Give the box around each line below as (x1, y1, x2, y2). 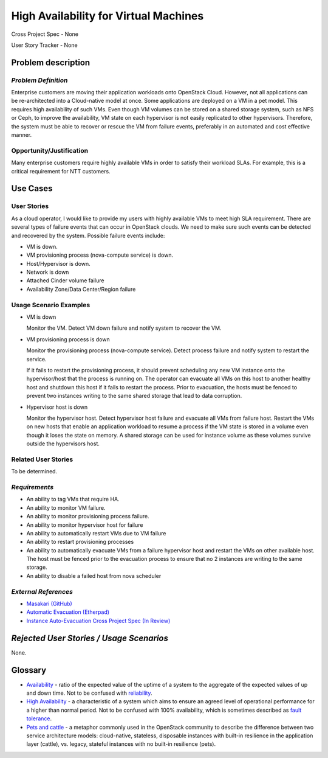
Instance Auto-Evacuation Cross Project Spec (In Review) (26, 617, 171, 624)
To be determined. (11, 468, 58, 475)
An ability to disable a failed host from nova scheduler (26, 572, 162, 579)
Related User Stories (11, 455, 73, 464)
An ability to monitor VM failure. (26, 504, 106, 511)
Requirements (11, 482, 54, 491)
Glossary (11, 665, 47, 675)
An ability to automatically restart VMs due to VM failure (26, 529, 166, 537)
